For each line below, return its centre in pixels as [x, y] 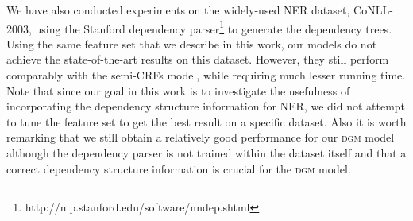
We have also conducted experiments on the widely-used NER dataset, [178, 10]
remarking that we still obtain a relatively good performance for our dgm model [201, 137]
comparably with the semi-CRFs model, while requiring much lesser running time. [206, 75]
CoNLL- [373, 10]
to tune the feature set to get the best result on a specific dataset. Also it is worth [206, 121]
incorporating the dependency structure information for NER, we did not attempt [206, 106]
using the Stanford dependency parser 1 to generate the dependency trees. [214, 27]
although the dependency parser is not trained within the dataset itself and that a [206, 153]
